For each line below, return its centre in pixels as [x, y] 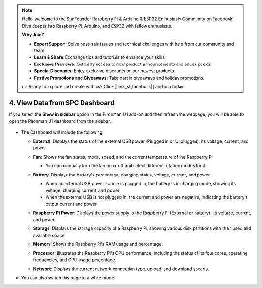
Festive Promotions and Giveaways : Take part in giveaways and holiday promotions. [119, 78]
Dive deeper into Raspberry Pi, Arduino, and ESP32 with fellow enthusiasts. [97, 26]
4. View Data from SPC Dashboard [62, 103]
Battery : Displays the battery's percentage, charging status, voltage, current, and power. [122, 175]
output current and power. [72, 204]
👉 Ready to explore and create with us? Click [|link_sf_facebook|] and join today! [103, 86]
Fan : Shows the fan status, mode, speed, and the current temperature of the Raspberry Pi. [123, 157]
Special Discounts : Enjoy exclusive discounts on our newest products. [105, 71]
